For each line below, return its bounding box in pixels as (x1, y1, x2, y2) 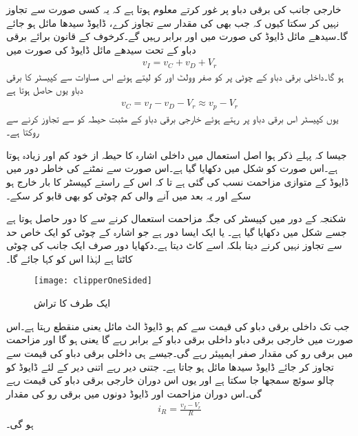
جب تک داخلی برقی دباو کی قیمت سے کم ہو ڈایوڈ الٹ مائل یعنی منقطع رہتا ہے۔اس (6, 318, 350, 333)
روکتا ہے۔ (6, 124, 39, 139)
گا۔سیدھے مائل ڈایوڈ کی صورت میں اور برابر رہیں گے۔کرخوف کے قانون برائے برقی (6, 29, 348, 43)
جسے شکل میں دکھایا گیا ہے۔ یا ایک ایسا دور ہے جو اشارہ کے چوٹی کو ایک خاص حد (6, 224, 347, 239)
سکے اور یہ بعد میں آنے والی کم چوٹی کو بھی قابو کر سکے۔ (6, 188, 251, 202)
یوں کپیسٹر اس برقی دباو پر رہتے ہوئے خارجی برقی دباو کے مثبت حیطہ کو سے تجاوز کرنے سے (6, 111, 339, 125)
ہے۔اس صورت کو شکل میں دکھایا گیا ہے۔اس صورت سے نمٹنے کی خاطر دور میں (6, 161, 338, 175)
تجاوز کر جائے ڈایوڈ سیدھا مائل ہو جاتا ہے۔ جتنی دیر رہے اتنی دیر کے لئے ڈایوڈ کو (6, 359, 334, 373)
